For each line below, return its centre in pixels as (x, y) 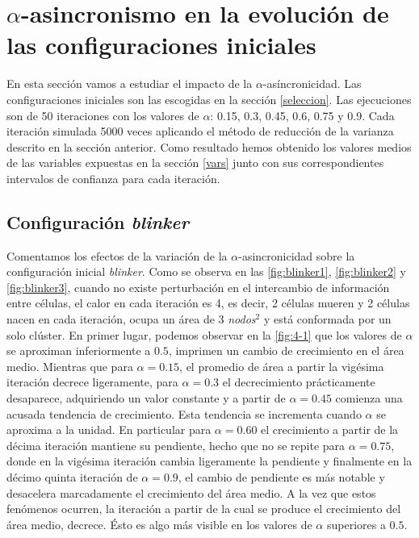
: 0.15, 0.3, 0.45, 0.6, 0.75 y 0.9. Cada (302, 115)
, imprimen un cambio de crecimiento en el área (286, 350)
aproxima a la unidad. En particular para (109, 430)
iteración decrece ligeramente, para (92, 382)
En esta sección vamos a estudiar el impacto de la (130, 83)
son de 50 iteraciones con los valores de (103, 115)
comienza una (369, 398)
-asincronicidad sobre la (297, 255)
